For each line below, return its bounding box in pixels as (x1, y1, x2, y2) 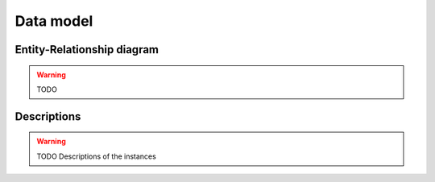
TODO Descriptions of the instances (36, 151, 156, 161)
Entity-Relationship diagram (14, 43, 159, 56)
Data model (14, 12, 93, 30)
